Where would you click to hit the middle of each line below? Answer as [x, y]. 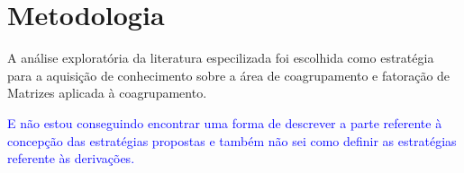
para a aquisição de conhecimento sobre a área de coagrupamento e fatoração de [229, 75]
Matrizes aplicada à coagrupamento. [107, 93]
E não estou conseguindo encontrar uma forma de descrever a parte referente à [225, 122]
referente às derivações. [71, 158]
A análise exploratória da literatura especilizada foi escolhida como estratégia [221, 58]
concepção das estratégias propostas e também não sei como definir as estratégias [232, 140]
